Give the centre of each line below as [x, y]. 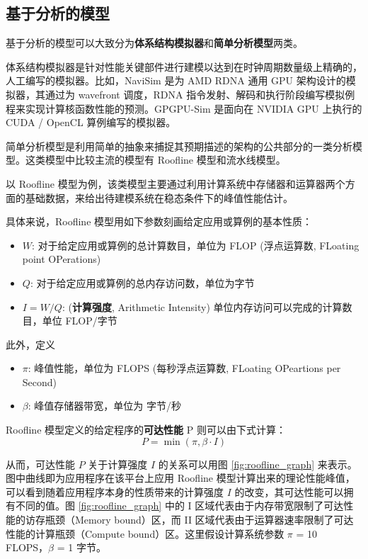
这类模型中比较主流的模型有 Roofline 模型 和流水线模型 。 [155, 160]
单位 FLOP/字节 [80, 321]
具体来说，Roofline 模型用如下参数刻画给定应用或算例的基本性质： [159, 221]
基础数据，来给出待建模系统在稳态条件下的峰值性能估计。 [159, 197]
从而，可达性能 [40, 464]
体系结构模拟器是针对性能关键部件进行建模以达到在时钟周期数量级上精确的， [184, 66]
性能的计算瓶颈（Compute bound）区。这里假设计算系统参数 [145, 533]
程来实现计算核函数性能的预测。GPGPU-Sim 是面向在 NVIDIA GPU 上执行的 [184, 108]
